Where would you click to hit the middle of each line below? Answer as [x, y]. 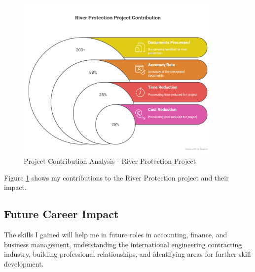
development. [24, 264]
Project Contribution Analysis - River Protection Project [110, 161]
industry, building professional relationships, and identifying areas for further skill [127, 254]
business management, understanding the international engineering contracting [123, 244]
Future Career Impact [61, 214]
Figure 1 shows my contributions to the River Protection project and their [116, 177]
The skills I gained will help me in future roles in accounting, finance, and [116, 235]
